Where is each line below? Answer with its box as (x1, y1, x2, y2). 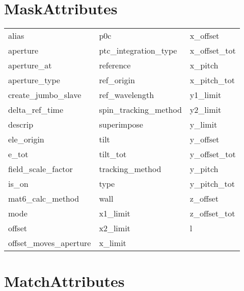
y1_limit (189, 89, 222, 101)
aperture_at (8, 59, 52, 71)
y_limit (189, 118, 218, 131)
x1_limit (99, 207, 130, 220)
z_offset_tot (189, 207, 235, 220)
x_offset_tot (189, 44, 236, 57)
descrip (8, 118, 34, 131)
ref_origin (99, 74, 135, 86)
